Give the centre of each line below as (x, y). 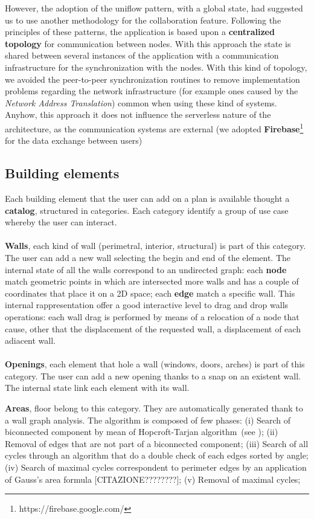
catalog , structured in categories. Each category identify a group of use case (147, 210)
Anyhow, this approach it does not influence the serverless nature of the (138, 114)
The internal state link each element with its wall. (97, 388)
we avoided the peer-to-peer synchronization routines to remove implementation (152, 79)
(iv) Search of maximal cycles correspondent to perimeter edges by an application (156, 467)
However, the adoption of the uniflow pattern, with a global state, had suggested (154, 8)
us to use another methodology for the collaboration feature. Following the (143, 20)
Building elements (62, 173)
